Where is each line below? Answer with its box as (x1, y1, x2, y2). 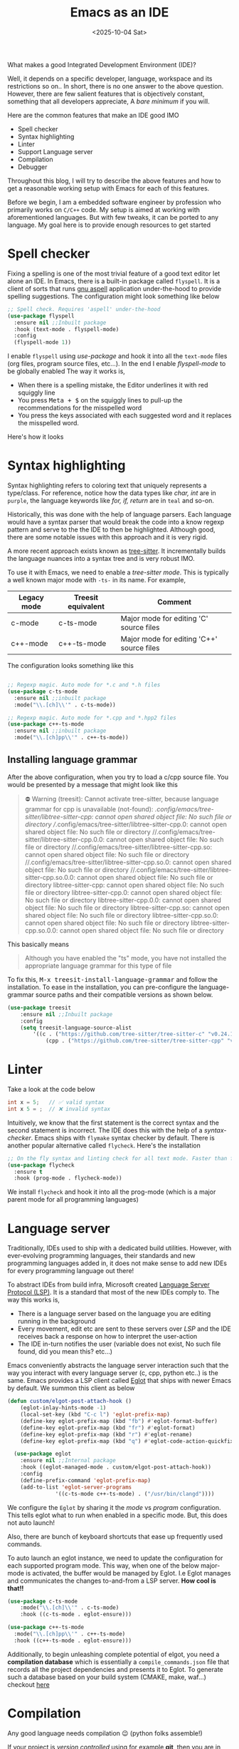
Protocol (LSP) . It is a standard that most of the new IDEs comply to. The (7, 1288, 220, 1297)
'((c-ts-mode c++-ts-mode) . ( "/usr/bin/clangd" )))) (55, 1490, 215, 1497)
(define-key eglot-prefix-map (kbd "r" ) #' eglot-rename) (20, 1431, 193, 1438)
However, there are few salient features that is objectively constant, (7, 89, 205, 98)
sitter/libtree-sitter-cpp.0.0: (24, 835, 105, 843)
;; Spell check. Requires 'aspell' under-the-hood (7, 305, 161, 313)
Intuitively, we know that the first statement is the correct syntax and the (7, 1118, 219, 1127)
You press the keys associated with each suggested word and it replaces (17, 411, 232, 420)
